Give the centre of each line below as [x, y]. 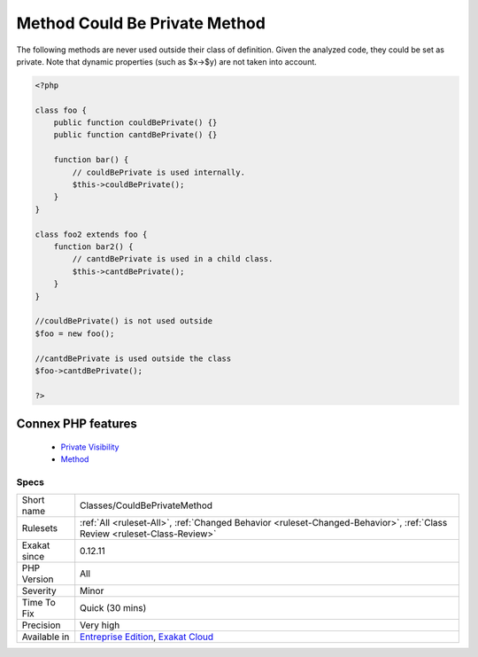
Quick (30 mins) [113, 608]
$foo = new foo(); [75, 333]
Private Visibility [90, 447]
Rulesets [39, 528]
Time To [39, 603]
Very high [100, 625]
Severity [39, 591]
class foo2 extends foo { [91, 234]
